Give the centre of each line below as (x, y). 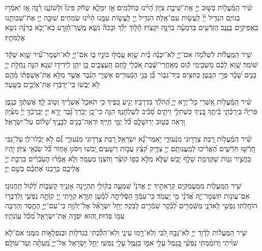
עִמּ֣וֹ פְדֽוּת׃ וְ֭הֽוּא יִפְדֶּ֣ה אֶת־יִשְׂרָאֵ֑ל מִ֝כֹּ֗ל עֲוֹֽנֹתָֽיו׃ (65, 215)
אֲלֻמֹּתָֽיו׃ (15, 37)
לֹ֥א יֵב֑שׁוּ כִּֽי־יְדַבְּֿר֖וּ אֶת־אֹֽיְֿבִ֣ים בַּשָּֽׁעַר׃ (52, 84)
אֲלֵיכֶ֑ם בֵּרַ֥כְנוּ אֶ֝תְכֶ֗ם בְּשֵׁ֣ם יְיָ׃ (42, 168)
